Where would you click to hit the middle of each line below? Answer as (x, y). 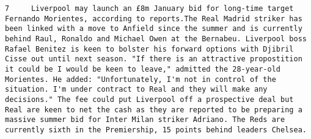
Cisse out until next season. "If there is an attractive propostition (154, 59)
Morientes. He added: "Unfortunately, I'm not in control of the (141, 79)
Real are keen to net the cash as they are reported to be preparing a (154, 110)
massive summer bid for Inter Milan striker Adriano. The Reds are (145, 120)
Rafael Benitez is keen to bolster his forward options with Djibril (149, 49)
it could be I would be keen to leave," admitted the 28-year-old (143, 69)
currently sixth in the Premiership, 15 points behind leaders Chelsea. (156, 130)
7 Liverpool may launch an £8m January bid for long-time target (149, 8)
